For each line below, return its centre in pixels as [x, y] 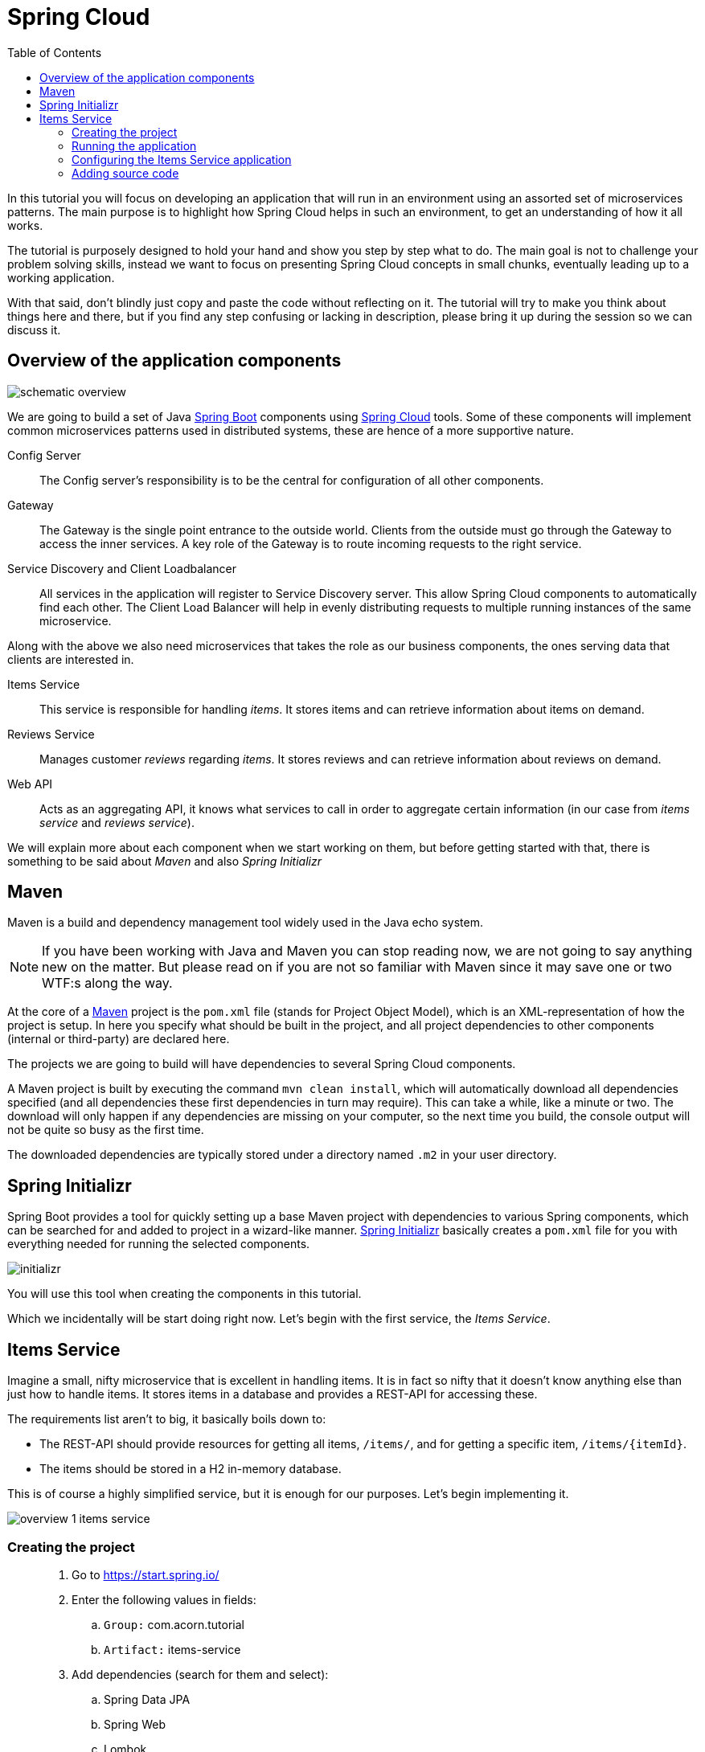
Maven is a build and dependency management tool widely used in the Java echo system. [245, 923]
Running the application [134, 145]
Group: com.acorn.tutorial [174, 1624]
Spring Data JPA [147, 1699]
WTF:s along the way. [107, 983]
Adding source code [125, 173]
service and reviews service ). [117, 822]
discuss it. [34, 330]
